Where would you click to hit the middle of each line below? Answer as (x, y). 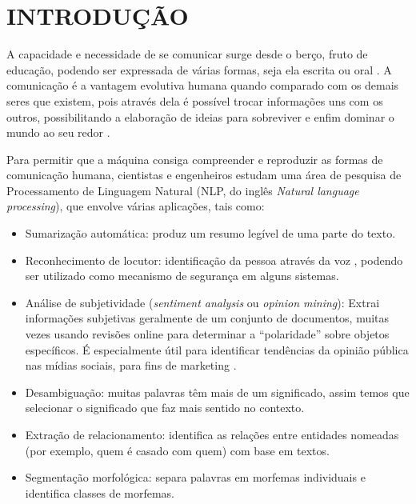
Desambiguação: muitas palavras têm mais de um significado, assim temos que (217, 392)
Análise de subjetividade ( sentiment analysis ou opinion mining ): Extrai (202, 302)
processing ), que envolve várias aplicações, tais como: (136, 206)
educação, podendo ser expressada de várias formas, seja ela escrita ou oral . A (199, 69)
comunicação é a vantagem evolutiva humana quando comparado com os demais (203, 85)
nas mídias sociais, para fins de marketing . (131, 365)
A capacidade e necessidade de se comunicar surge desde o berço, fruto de (187, 54)
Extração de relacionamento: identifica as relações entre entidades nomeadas (212, 434)
